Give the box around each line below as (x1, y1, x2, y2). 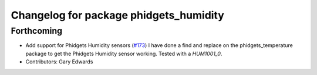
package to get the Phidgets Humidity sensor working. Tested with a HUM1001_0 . (25, 50, 222, 57)
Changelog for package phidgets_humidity (11, 9, 224, 22)
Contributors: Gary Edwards (25, 58, 93, 65)
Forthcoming (11, 26, 63, 36)
